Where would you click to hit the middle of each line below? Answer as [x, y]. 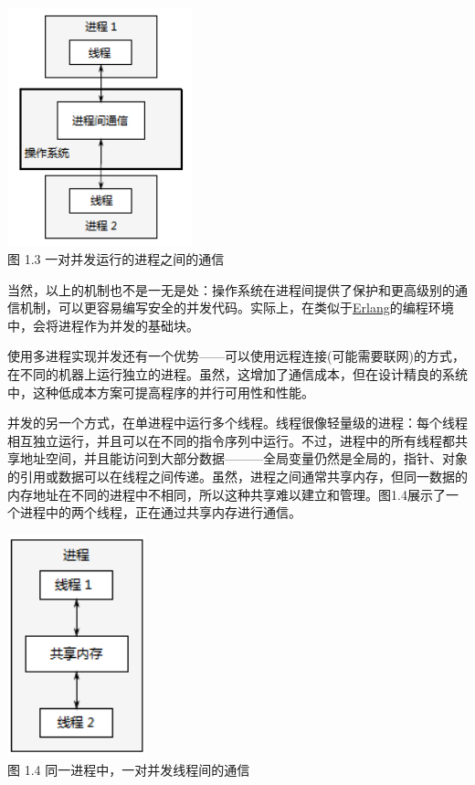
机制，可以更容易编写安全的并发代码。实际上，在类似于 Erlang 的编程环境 [237, 308]
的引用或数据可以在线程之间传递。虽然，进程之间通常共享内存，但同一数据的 [237, 476]
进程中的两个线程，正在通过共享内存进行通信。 [160, 512]
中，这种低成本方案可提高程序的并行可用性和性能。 [161, 392]
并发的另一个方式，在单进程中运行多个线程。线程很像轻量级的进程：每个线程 [237, 423]
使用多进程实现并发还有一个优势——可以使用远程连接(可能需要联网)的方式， [236, 356]
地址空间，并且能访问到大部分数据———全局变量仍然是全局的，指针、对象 [243, 458]
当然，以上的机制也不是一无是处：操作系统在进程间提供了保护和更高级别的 [231, 289]
